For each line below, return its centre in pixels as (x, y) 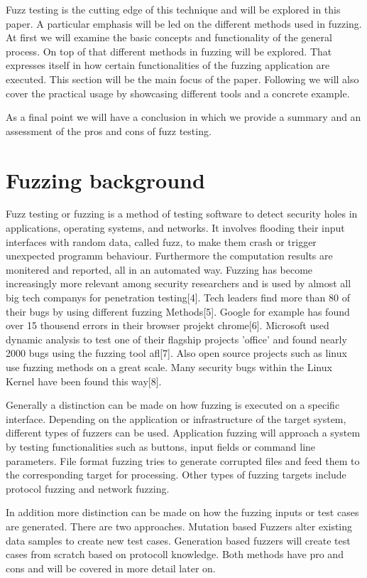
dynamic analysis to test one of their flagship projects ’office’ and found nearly (176, 339)
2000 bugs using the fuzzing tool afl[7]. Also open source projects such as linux (176, 353)
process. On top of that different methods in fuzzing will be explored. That (169, 51)
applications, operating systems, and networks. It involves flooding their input (175, 228)
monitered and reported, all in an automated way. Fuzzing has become (159, 269)
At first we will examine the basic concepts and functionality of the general (169, 37)
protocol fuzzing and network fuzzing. (88, 488)
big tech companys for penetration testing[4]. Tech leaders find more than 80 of (178, 298)
